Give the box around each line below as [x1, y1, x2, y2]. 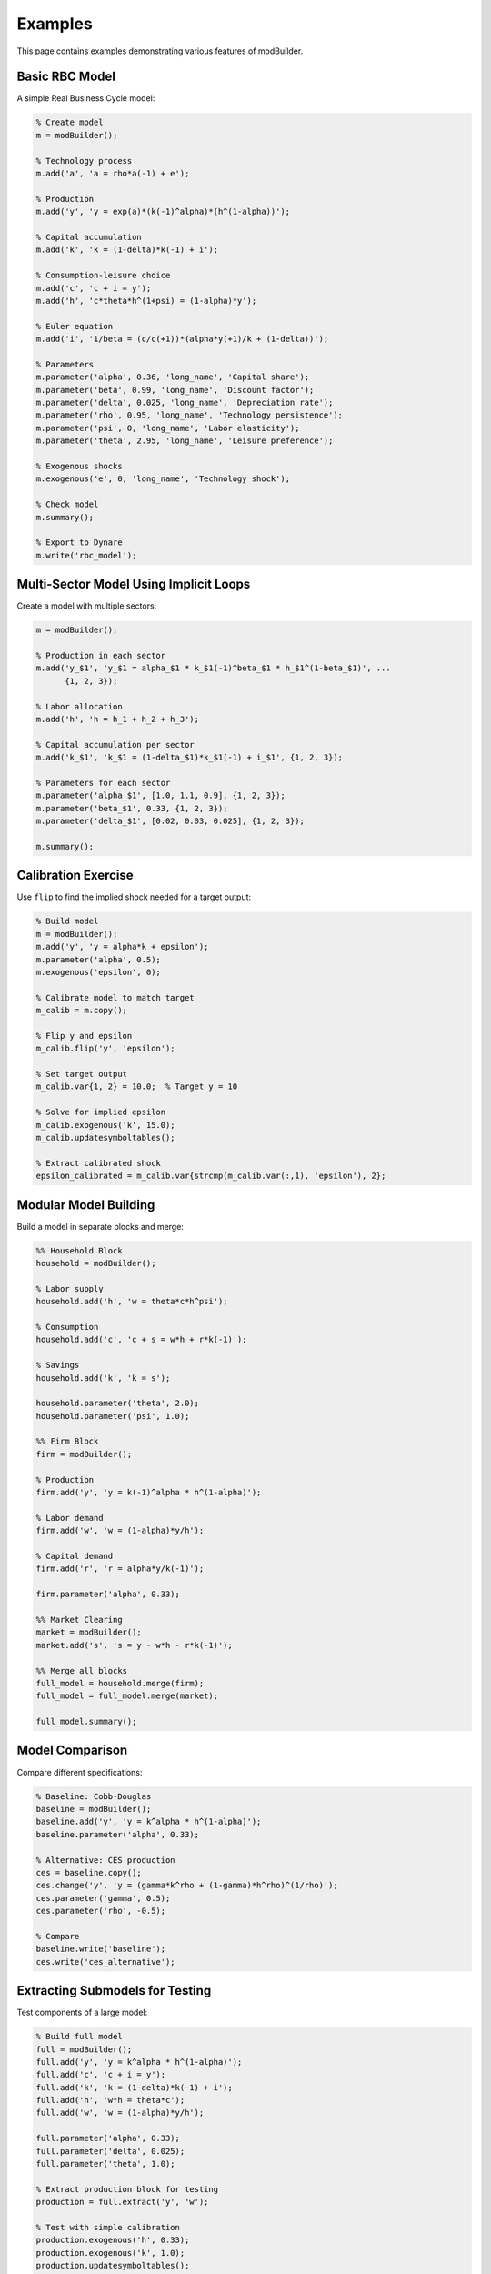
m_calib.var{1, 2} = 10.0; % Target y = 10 [35, 1082, 238, 1092]
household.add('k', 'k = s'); [35, 1373, 171, 1383]
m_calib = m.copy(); [35, 1005, 127, 1016]
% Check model [35, 499, 99, 509]
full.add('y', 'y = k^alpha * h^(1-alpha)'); [35, 2057, 243, 2067]
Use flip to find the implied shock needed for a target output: [16, 891, 252, 902]
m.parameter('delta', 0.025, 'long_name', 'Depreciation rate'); [35, 397, 334, 408]
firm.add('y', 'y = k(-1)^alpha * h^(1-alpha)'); [35, 1487, 262, 1498]
